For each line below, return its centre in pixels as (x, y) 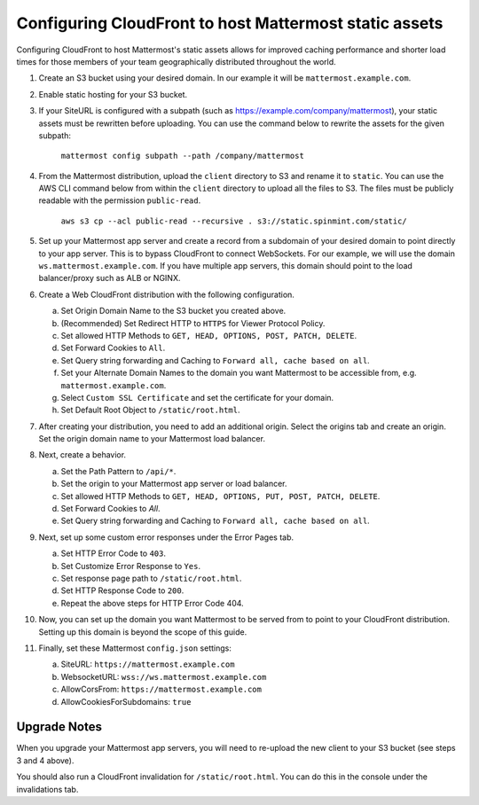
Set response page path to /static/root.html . (151, 578)
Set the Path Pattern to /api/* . (118, 471)
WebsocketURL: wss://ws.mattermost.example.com (164, 676)
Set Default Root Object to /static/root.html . (150, 410)
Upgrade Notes (59, 727)
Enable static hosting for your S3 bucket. (113, 94)
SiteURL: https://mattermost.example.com (148, 664)
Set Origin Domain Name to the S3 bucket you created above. (173, 311)
